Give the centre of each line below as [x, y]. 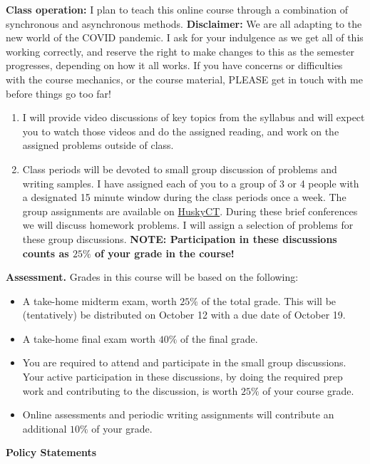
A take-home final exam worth [89, 338]
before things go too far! [58, 93]
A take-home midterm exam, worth [99, 300]
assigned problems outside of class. [98, 145]
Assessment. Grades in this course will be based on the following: [152, 277]
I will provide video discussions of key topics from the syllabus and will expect [194, 117]
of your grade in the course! [165, 253]
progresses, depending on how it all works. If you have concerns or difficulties [174, 65]
